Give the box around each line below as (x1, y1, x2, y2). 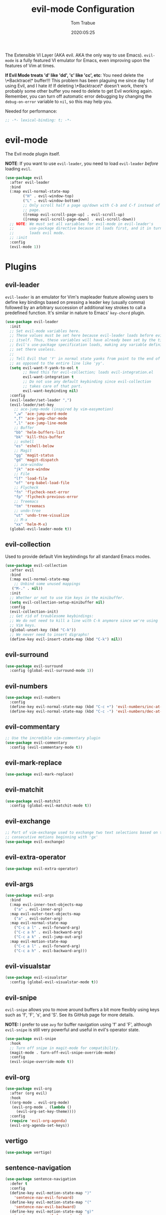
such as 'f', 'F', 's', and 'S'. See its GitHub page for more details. (5, 1012, 134, 1018)
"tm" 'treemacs (14, 503, 45, 508)
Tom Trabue (71, 20, 95, 26)
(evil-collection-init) (9, 609, 58, 614)
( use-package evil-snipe (5, 1036, 56, 1041)
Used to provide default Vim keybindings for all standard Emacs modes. (5, 553, 151, 559)
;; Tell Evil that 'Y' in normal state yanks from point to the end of (9, 356, 161, 361)
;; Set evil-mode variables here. (9, 329, 81, 333)
